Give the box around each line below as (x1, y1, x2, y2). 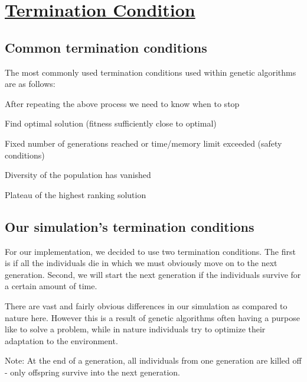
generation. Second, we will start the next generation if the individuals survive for (5, 268, 301, 280)
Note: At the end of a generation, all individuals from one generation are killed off (5, 354, 302, 367)
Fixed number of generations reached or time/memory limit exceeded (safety (5, 137, 282, 149)
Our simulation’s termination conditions (5, 217, 254, 235)
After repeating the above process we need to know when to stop (5, 97, 240, 109)
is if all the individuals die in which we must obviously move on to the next (5, 257, 277, 269)
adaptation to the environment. (5, 334, 118, 347)
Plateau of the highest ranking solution (5, 188, 146, 200)
